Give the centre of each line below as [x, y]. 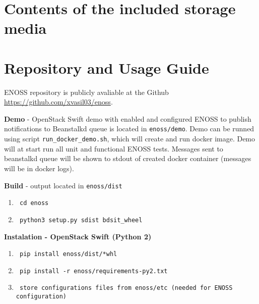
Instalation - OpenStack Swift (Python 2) [78, 236]
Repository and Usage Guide [107, 67]
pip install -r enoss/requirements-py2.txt [93, 271]
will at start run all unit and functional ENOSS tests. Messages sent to [114, 148]
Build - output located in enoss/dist [63, 185]
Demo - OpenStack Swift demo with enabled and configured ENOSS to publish [128, 118]
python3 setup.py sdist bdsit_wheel [81, 220]
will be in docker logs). [39, 168]
